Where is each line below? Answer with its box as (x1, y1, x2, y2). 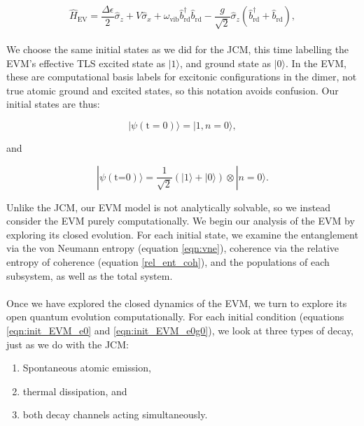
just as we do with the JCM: (6, 336, 129, 351)
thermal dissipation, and (22, 383, 127, 398)
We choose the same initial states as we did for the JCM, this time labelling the (6, 42, 349, 57)
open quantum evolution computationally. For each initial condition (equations (6, 309, 344, 324)
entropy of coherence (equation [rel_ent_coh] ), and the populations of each (6, 254, 330, 269)
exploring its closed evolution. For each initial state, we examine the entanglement (6, 227, 358, 241)
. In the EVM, (286, 55, 346, 70)
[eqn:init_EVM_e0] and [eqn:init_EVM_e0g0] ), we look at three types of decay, (6, 322, 354, 337)
